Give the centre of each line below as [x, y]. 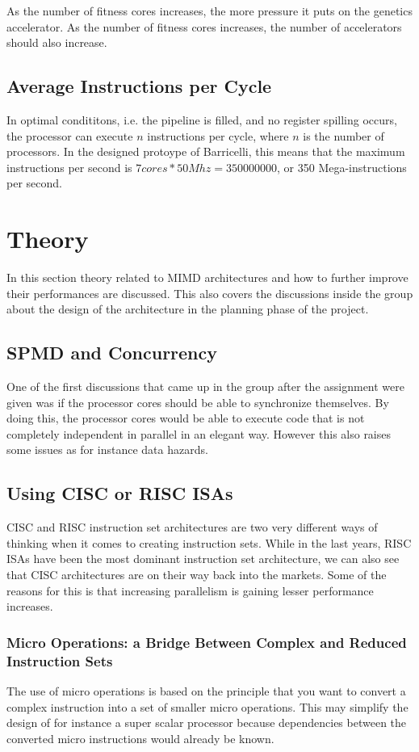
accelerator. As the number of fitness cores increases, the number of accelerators [204, 26]
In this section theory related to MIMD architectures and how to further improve [207, 277]
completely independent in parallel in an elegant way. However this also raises [199, 433]
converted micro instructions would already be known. [140, 738]
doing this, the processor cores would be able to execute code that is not [186, 418]
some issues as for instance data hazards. [107, 450]
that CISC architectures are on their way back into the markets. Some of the [197, 575]
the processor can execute [70, 135]
